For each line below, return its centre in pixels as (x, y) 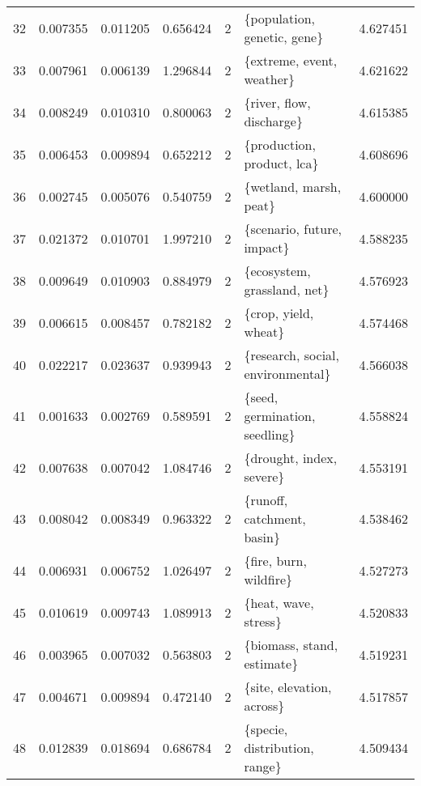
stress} (263, 621)
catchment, (275, 518)
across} (264, 705)
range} (263, 766)
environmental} (287, 374)
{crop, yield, (279, 313)
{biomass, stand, (291, 645)
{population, (279, 18)
